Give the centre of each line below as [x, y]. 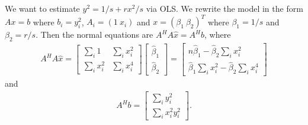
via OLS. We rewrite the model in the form [224, 8]
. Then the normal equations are [94, 34]
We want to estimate [42, 8]
